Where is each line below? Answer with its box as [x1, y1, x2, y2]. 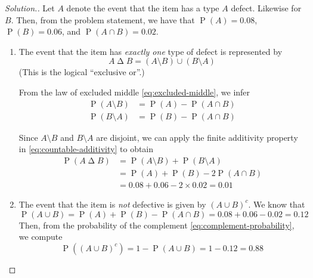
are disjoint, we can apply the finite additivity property [96, 131, 298, 143]
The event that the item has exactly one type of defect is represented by [18, 45, 283, 57]
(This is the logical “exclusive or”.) [18, 66, 145, 78]
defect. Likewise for [231, 2, 302, 14]
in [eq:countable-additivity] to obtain [18, 143, 154, 155]
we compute [18, 230, 63, 243]
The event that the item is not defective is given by [18, 197, 206, 210]
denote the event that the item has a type [66, 2, 219, 14]
